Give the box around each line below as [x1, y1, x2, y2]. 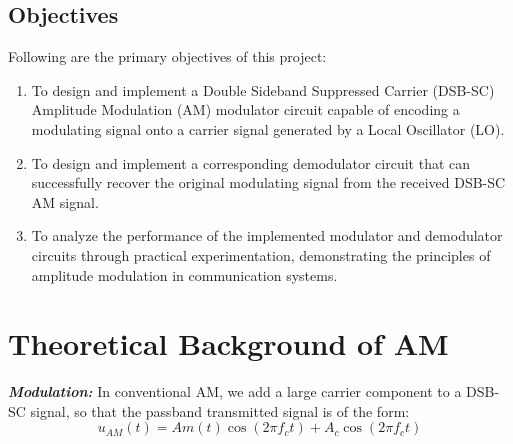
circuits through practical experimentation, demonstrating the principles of [31, 244, 491, 265]
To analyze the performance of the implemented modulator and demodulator [31, 225, 503, 246]
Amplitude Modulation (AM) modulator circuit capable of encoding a [31, 99, 460, 120]
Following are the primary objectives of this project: [8, 46, 327, 67]
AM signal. [31, 191, 99, 212]
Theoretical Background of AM [8, 323, 449, 364]
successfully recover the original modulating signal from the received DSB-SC [31, 172, 506, 193]
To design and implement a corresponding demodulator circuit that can [31, 152, 471, 173]
